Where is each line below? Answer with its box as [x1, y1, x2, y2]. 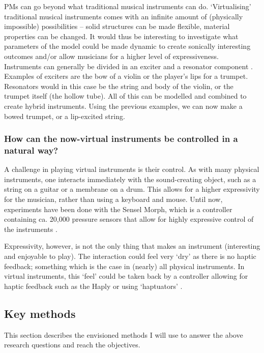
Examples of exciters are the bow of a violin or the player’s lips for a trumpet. [4, 71, 248, 81]
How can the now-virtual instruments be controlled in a [4, 132, 238, 145]
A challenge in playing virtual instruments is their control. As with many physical [4, 164, 259, 174]
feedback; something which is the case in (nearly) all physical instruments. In [4, 260, 245, 271]
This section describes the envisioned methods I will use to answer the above [4, 329, 243, 340]
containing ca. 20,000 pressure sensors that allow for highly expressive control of [4, 214, 254, 224]
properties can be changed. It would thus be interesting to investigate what [4, 31, 239, 41]
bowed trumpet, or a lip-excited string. [4, 110, 125, 121]
